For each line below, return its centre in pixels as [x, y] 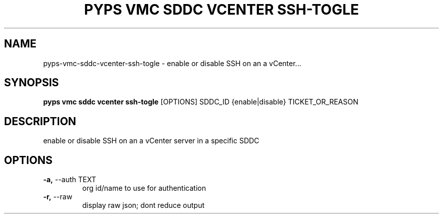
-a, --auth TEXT [70, 180]
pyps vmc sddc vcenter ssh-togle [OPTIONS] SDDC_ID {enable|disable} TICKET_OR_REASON [201, 102]
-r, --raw [58, 197]
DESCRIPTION [40, 121]
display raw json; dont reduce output [143, 205]
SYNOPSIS [32, 83]
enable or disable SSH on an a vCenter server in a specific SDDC [151, 141]
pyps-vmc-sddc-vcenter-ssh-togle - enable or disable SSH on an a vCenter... [172, 63]
